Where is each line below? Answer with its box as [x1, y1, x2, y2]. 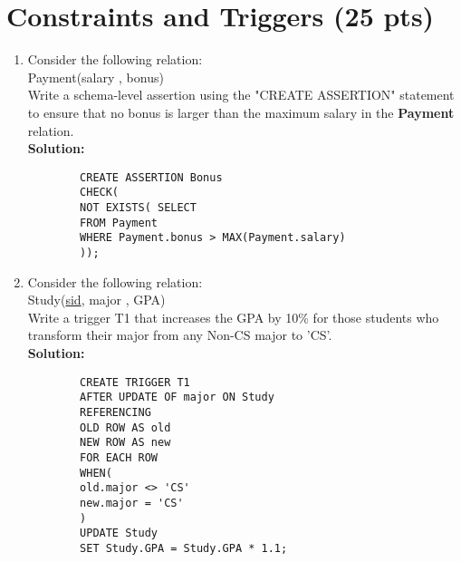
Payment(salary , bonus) [27, 67, 164, 86]
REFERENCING [80, 405, 151, 419]
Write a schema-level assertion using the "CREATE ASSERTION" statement [27, 85, 455, 104]
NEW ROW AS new [80, 436, 171, 450]
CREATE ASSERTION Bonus [80, 170, 223, 184]
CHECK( [80, 186, 120, 199]
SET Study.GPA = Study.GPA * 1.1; [80, 541, 288, 555]
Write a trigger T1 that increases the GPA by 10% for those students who [27, 307, 439, 326]
